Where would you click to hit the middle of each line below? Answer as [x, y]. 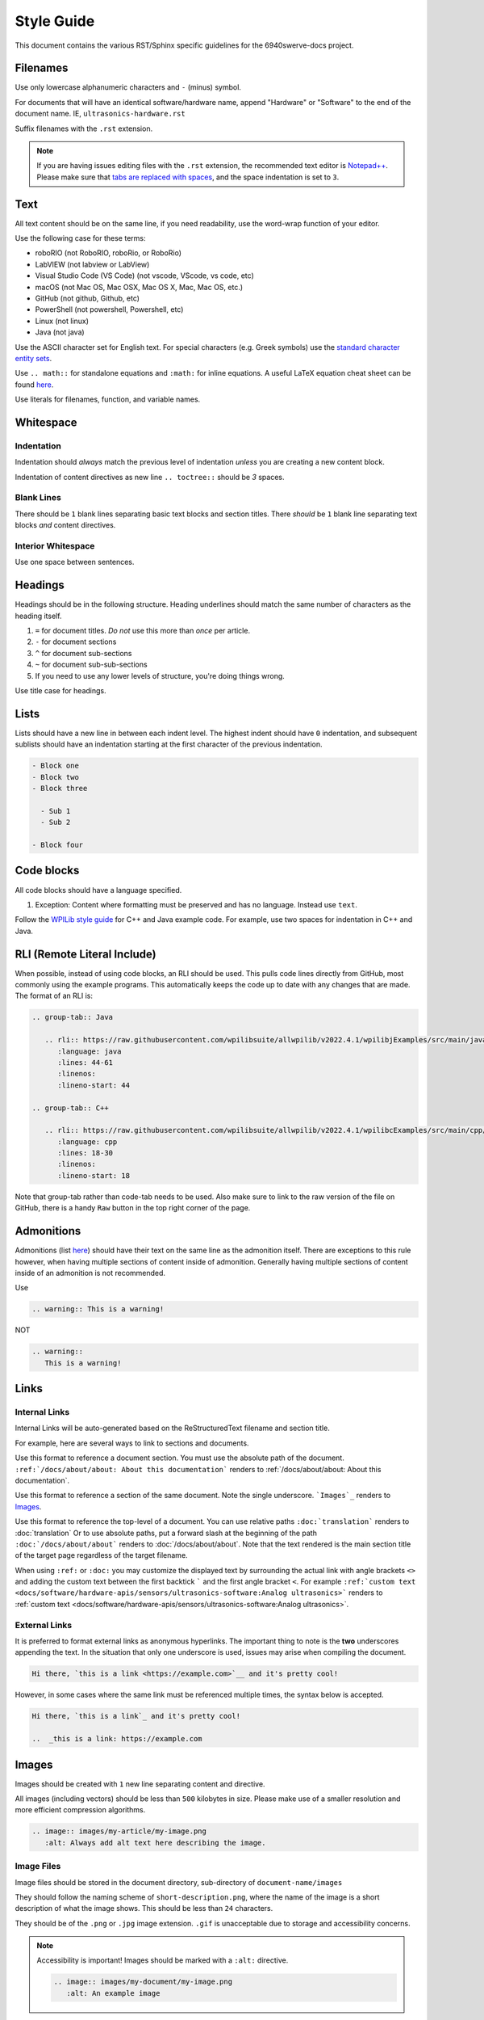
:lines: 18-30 [85, 1153]
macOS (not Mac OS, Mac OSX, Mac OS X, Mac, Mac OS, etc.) [139, 287]
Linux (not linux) [62, 321]
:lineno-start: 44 [94, 1085]
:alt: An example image [113, 1993]
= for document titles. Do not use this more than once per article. [142, 631]
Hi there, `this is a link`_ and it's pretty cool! [136, 1716]
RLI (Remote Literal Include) [86, 954]
